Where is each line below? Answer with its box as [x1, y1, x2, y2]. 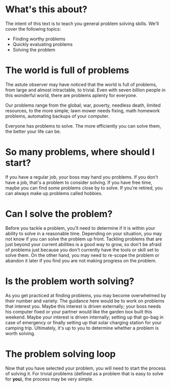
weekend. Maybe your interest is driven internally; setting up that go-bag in [5, 314, 164, 320]
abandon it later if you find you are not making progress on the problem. [5, 257, 157, 263]
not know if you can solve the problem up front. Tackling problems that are [5, 236, 162, 242]
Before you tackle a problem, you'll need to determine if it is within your [5, 225, 156, 231]
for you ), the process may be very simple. [5, 376, 93, 382]
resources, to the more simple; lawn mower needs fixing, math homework [5, 107, 160, 113]
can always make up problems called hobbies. [5, 190, 103, 196]
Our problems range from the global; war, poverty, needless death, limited [5, 102, 161, 108]
